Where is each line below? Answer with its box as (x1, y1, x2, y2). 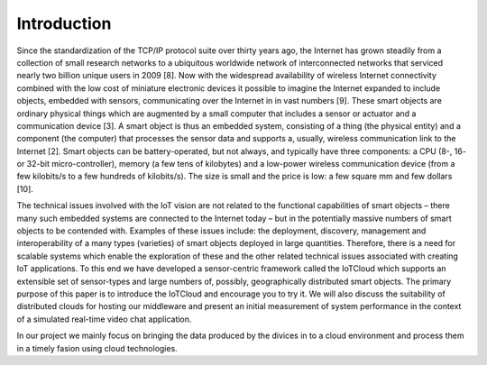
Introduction (16, 14, 112, 33)
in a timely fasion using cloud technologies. (16, 342, 178, 353)
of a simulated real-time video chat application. (16, 314, 192, 324)
